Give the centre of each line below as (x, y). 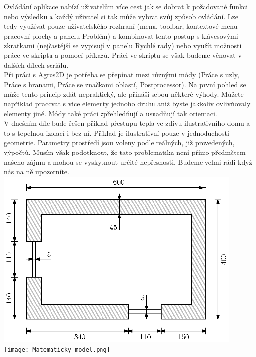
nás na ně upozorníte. (37, 172)
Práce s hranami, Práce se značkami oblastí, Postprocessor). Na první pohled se (125, 84)
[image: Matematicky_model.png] (57, 350)
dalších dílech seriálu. (36, 65)
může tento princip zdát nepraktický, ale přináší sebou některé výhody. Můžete (124, 94)
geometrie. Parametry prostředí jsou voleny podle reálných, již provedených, (119, 142)
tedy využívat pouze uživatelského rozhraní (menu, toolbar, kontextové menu (121, 26)
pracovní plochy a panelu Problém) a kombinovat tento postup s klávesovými (121, 35)
